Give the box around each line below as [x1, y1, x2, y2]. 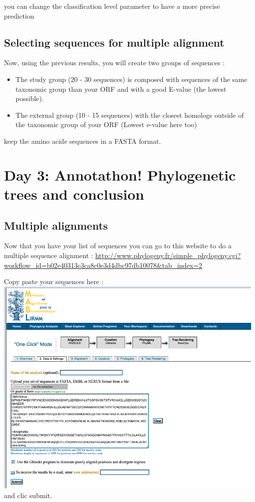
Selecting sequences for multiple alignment [4, 34, 225, 50]
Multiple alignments [4, 217, 108, 233]
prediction [4, 10, 34, 21]
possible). [15, 93, 44, 104]
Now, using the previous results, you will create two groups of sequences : [4, 57, 225, 68]
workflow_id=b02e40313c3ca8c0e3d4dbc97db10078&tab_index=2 [4, 260, 203, 270]
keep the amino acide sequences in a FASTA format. [4, 135, 161, 146]
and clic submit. [4, 490, 52, 500]
